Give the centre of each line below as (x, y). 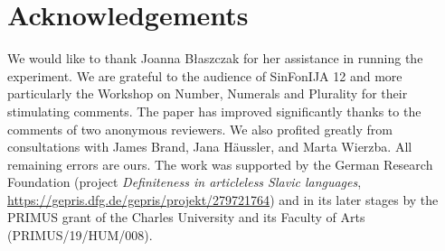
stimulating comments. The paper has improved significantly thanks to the (214, 111)
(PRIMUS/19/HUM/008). (80, 235)
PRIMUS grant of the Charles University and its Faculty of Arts (186, 217)
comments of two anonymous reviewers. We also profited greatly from (200, 129)
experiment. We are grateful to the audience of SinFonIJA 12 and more (205, 75)
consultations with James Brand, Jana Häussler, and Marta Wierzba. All (210, 147)
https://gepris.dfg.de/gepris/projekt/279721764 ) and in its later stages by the (223, 199)
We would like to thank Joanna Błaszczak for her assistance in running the (215, 58)
